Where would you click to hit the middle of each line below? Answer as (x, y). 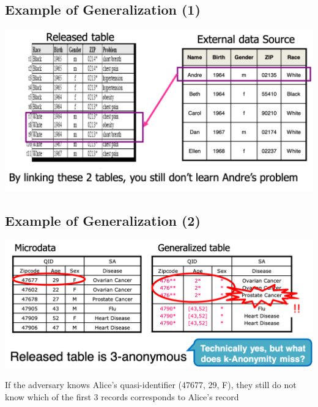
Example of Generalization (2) (103, 220)
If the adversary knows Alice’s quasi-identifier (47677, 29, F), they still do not (151, 385)
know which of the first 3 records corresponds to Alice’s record (122, 396)
